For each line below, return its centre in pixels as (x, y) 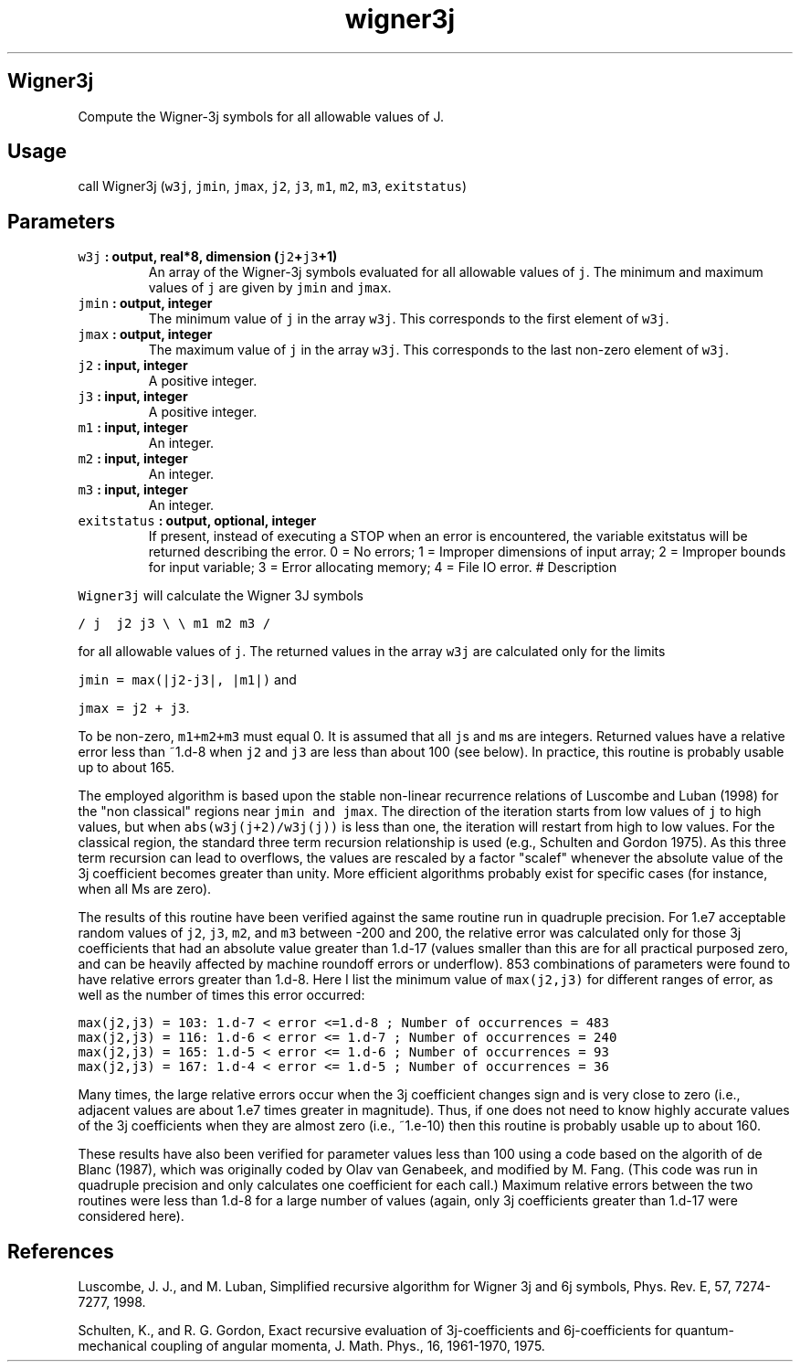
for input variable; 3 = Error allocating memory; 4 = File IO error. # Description (383, 568)
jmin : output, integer (145, 303)
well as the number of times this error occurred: (221, 995)
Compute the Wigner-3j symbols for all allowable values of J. (261, 116)
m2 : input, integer (133, 459)
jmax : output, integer (145, 334)
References (61, 1251)
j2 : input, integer (133, 366)
